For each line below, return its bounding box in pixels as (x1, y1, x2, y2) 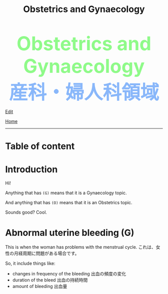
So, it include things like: (5, 260, 56, 266)
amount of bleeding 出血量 (12, 283, 67, 289)
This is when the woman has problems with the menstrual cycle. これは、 (5, 244, 156, 250)
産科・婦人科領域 (9, 81, 159, 104)
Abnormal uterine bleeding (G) (5, 227, 134, 238)
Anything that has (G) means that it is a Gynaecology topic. (5, 190, 127, 196)
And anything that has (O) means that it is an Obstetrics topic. (5, 200, 132, 206)
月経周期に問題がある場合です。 (13, 250, 79, 256)
